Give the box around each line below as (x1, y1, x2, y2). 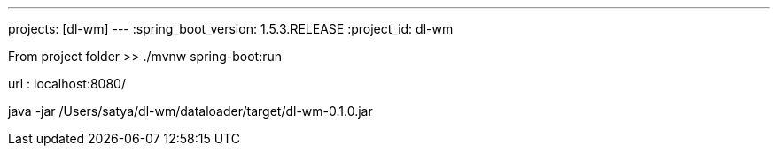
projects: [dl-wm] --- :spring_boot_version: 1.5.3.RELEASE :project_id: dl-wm (8, 21, 454, 36)
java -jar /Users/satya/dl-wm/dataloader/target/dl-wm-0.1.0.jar (8, 103, 373, 119)
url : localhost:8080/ (8, 76, 126, 91)
